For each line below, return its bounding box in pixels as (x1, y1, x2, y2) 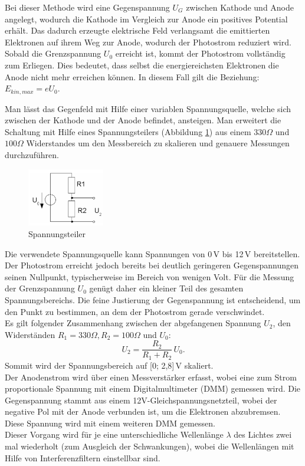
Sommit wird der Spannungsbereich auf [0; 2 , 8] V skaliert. (5, 359, 214, 371)
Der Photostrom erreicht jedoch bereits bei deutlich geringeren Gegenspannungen (5, 259, 299, 271)
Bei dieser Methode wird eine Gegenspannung (5, 1, 170, 13)
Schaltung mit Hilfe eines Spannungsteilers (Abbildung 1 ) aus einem (5, 125, 251, 137)
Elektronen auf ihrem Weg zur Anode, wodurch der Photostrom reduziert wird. (5, 35, 291, 48)
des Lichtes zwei (234, 428, 292, 441)
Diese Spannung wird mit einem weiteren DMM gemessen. (5, 416, 215, 429)
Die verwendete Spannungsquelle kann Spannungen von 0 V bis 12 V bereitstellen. (5, 247, 300, 260)
